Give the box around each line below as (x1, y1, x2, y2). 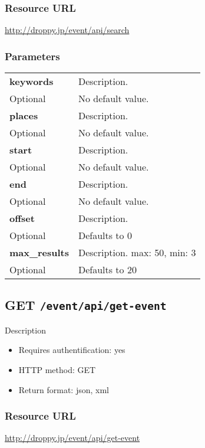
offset (9, 211, 35, 225)
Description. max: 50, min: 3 (78, 246, 196, 260)
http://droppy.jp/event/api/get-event (5, 431, 140, 444)
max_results (9, 246, 69, 260)
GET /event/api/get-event (5, 296, 167, 314)
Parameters (5, 48, 60, 63)
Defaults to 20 (78, 263, 137, 277)
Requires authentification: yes (18, 344, 125, 356)
